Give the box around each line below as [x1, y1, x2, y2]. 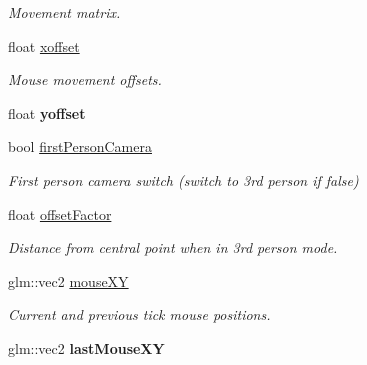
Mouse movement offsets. [8, 69, 162, 90]
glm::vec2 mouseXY [8, 270, 129, 291]
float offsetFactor [8, 203, 112, 224]
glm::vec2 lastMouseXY [8, 337, 165, 358]
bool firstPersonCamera [8, 136, 152, 157]
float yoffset [8, 102, 86, 123]
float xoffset [8, 35, 80, 56]
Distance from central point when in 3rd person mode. [8, 237, 338, 258]
